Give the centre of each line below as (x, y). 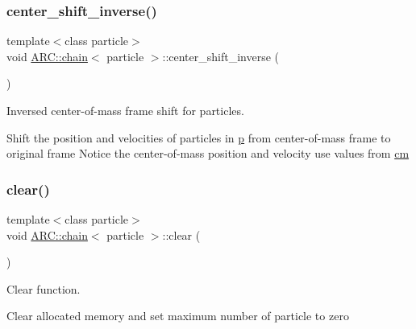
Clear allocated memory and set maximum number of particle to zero (178, 316)
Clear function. (44, 288)
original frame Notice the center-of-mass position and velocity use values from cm (208, 153)
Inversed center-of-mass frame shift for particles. (125, 110)
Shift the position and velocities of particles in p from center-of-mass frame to (199, 137)
